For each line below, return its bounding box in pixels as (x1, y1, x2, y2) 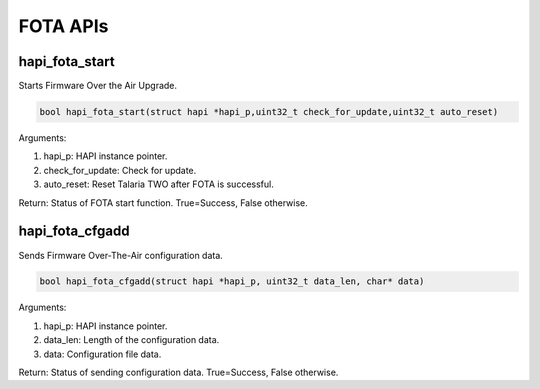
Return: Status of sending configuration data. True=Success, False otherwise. (18, 366, 339, 379)
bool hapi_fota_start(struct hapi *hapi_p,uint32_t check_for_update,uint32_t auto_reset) (39, 106, 499, 118)
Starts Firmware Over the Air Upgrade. (18, 80, 178, 92)
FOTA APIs (18, 15, 109, 37)
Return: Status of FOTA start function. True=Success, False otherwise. (18, 196, 309, 209)
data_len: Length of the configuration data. (43, 334, 220, 346)
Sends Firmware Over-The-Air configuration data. (18, 249, 224, 261)
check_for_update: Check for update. (43, 164, 197, 176)
